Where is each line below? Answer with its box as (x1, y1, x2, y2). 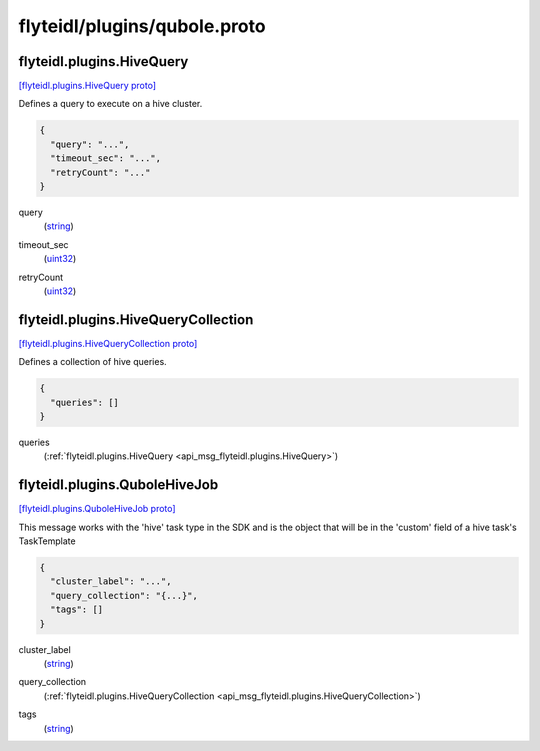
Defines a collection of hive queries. (18, 356, 167, 368)
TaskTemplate (18, 535, 76, 547)
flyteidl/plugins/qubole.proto (18, 15, 266, 37)
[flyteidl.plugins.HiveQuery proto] (18, 80, 157, 92)
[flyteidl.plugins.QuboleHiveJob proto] (18, 503, 176, 515)
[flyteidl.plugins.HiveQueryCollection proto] (18, 337, 198, 349)
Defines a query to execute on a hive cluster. (18, 98, 203, 110)
